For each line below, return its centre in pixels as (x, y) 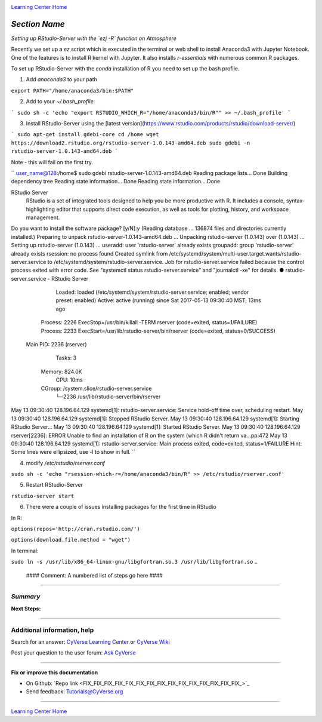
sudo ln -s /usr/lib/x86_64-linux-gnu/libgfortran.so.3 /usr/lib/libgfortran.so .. (134, 562)
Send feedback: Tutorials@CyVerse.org (75, 692)
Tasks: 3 (66, 358)
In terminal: (25, 551)
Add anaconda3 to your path (62, 79)
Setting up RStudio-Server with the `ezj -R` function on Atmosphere (94, 38)
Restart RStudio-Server (55, 485)
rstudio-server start (43, 496)
